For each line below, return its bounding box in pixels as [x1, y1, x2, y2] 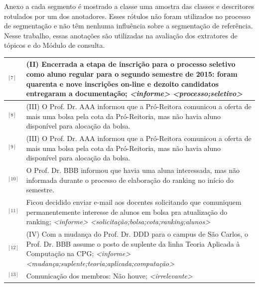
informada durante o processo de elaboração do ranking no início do [26, 174, 234, 185]
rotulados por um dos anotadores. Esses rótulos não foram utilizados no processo [4, 10, 251, 21]
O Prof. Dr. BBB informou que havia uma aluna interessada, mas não [26, 165, 240, 175]
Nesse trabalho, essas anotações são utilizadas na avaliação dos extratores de [4, 30, 238, 40]
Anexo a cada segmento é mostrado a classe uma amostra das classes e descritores [4, 1, 255, 11]
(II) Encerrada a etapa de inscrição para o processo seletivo [26, 59, 236, 69]
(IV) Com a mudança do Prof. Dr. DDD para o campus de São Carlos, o [26, 229, 249, 239]
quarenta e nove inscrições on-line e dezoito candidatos [26, 78, 219, 89]
